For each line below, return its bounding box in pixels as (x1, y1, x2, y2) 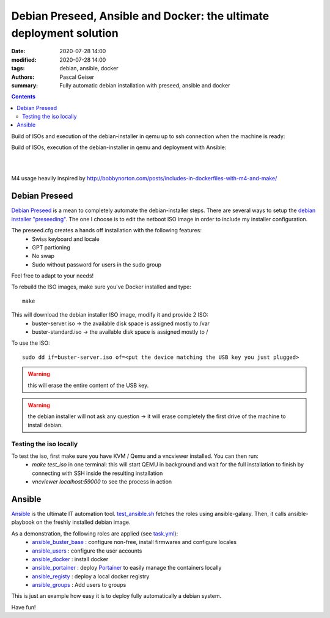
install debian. (28, 421, 64, 429)
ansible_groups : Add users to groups (32, 581, 127, 589)
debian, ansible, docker (59, 65, 119, 72)
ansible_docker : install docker (32, 555, 109, 562)
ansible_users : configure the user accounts (32, 547, 142, 554)
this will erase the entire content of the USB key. (28, 381, 149, 389)
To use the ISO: (11, 339, 50, 347)
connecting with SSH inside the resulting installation (32, 469, 163, 477)
